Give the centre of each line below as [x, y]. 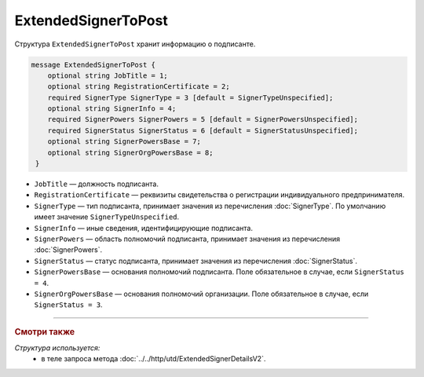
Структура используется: [57, 348]
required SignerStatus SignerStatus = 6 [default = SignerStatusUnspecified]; [203, 130]
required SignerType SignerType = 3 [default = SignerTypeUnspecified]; [190, 97]
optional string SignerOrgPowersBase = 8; [130, 152]
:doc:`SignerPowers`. [68, 250]
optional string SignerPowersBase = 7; [124, 142]
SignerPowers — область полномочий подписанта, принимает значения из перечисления [187, 239]
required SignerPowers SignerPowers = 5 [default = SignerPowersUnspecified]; [203, 119]
